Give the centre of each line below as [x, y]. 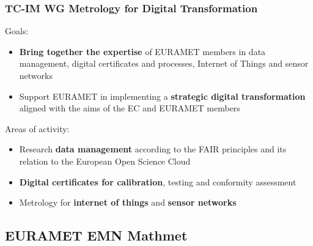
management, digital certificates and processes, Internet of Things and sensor [164, 63]
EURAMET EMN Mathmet [96, 235]
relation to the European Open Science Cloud [105, 161]
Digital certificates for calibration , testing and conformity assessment [158, 181]
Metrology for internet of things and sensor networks [128, 202]
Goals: [17, 31]
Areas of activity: [37, 128]
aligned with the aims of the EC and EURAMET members [130, 108]
